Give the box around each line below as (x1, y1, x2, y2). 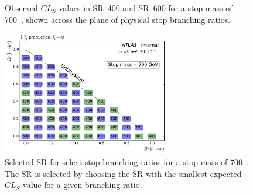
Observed (5, 2, 38, 13)
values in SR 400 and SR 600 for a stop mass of (59, 2, 233, 13)
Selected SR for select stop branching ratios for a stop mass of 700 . (5, 155, 249, 168)
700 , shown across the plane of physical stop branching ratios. (5, 13, 231, 25)
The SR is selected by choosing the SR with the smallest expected (5, 167, 242, 179)
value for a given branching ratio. (23, 179, 142, 191)
